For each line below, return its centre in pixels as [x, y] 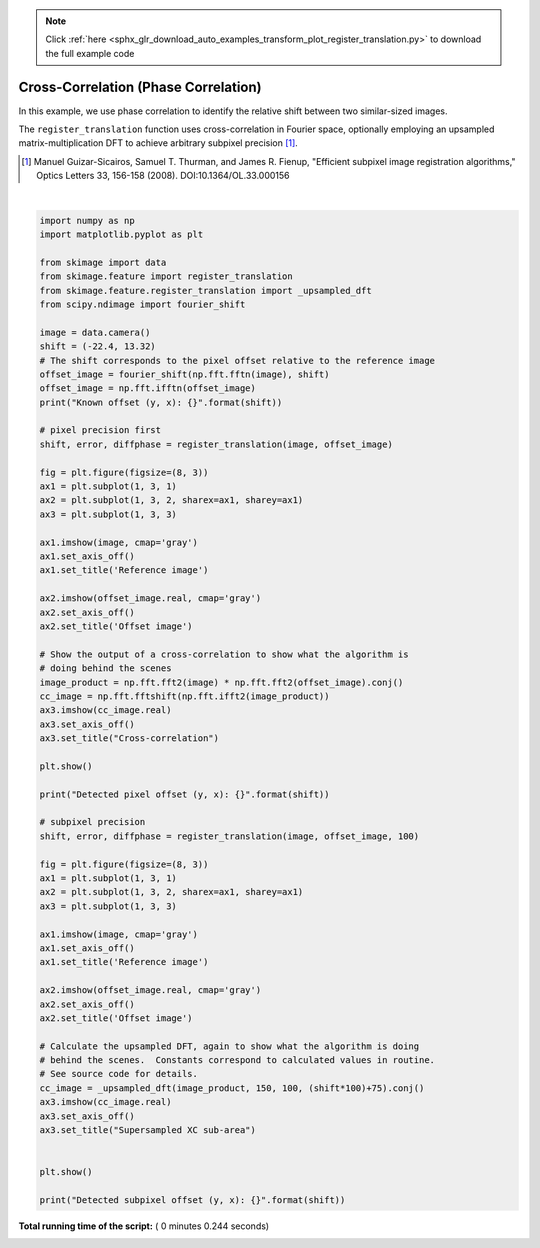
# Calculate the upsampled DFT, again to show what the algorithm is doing [229, 1046]
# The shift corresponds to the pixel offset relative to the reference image [237, 360]
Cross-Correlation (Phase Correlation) [140, 86]
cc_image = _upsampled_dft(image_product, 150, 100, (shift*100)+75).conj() [232, 1088]
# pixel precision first [100, 430]
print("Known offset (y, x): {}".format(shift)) [161, 402]
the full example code [90, 53]
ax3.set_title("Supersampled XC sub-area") [148, 1130]
